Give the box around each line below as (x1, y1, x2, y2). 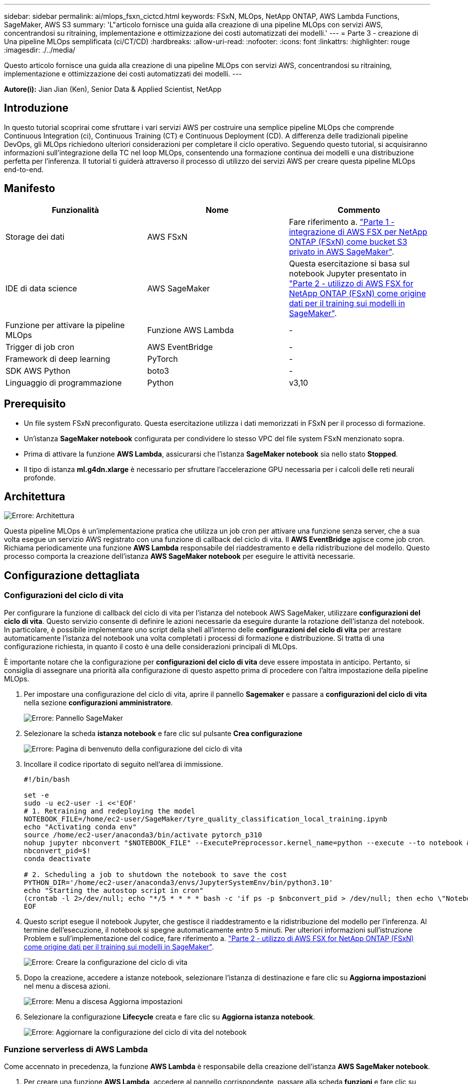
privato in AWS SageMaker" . (289, 246, 394, 257)
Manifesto (4, 182, 56, 195)
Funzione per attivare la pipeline (5, 320, 125, 330)
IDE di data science (5, 283, 77, 293)
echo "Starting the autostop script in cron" (24, 886, 204, 894)
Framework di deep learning (5, 353, 111, 364)
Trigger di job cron (5, 341, 74, 352)
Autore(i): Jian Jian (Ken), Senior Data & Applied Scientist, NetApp (4, 85, 222, 93)
